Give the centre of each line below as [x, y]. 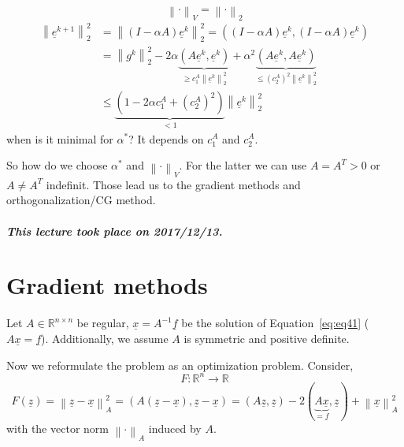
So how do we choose [57, 165]
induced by [175, 428]
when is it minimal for [60, 138]
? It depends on [166, 138]
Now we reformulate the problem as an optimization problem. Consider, [180, 365]
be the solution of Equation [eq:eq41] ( [275, 323]
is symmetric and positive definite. [267, 338]
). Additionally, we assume [105, 338]
